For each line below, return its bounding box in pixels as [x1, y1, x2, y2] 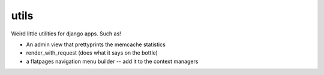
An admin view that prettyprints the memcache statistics [26, 41, 166, 48]
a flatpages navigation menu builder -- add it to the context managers [26, 58, 199, 65]
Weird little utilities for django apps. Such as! [11, 30, 121, 37]
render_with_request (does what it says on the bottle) [26, 49, 158, 56]
